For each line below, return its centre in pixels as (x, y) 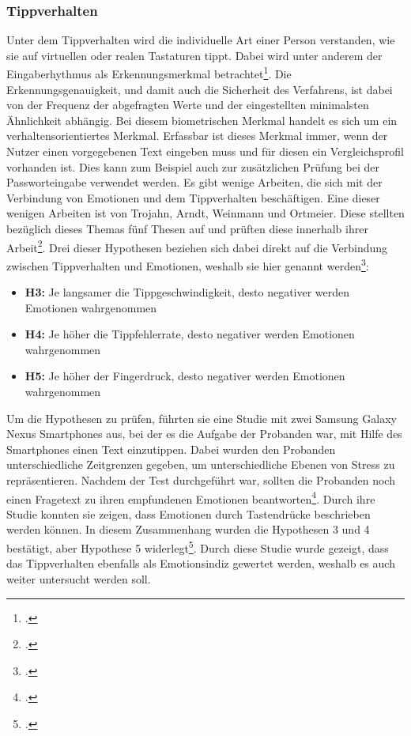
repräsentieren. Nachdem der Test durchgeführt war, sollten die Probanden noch (201, 480)
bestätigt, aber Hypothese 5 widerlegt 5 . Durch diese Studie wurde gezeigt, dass (198, 547)
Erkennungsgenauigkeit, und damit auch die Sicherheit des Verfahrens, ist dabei (200, 89)
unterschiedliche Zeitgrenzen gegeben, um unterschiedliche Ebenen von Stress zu (201, 464)
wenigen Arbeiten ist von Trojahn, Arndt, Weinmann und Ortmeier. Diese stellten (205, 213)
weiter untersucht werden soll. (79, 578)
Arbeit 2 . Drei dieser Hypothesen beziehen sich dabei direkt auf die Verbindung (197, 246)
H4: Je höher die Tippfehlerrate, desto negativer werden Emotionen (190, 334)
